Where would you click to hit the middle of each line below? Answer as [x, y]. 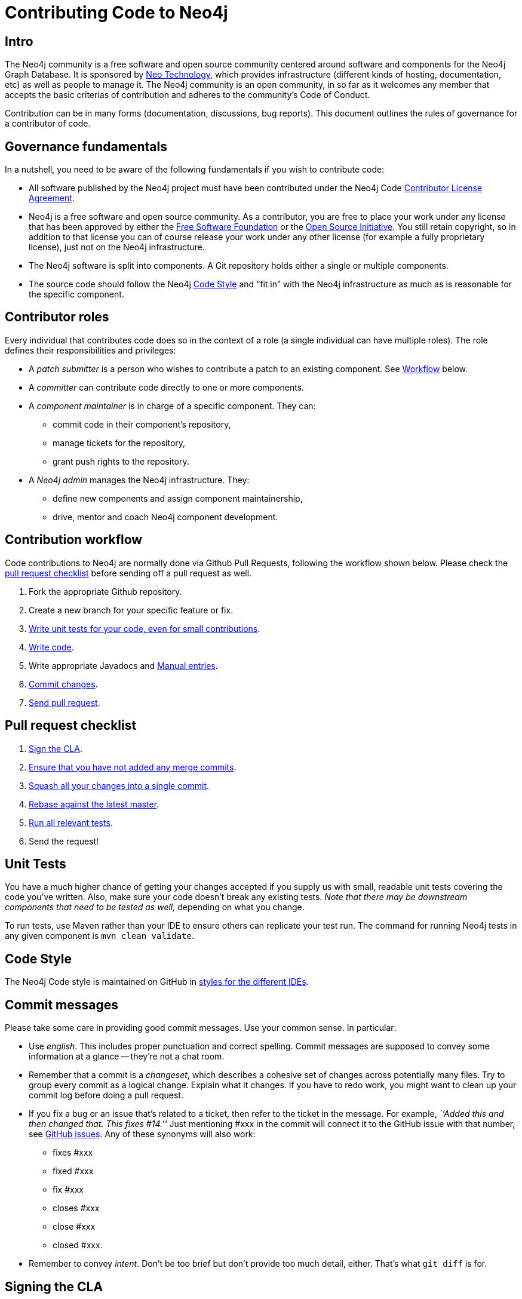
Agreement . [52, 198]
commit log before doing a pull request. [106, 1095]
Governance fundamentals [86, 146]
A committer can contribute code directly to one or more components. [167, 387]
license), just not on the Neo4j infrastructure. [117, 247]
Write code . [51, 647]
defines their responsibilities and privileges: [90, 350]
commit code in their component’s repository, [142, 424]
